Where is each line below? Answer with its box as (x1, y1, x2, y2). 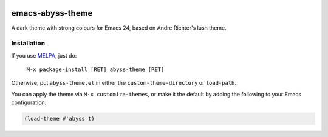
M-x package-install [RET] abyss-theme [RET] (26, 66, 165, 73)
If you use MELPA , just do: (11, 52, 77, 59)
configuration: (11, 99, 47, 106)
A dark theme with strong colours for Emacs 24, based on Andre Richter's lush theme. (11, 24, 227, 32)
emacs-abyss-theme (11, 8, 93, 18)
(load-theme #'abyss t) (24, 115, 95, 122)
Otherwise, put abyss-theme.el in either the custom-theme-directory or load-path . (11, 79, 237, 87)
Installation (11, 39, 46, 48)
